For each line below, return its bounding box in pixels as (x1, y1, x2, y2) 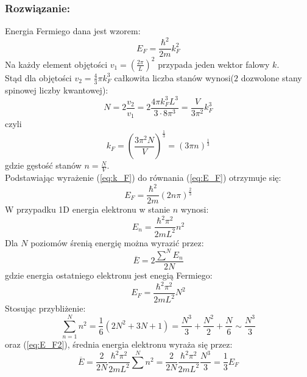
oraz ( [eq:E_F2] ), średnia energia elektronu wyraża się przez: (5, 338, 233, 351)
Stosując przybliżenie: (5, 302, 86, 315)
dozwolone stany (241, 71, 302, 84)
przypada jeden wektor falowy (158, 57, 270, 70)
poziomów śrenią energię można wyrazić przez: (30, 236, 204, 249)
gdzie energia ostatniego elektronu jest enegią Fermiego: (5, 268, 213, 281)
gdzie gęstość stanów (5, 159, 82, 172)
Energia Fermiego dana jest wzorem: (5, 24, 141, 37)
